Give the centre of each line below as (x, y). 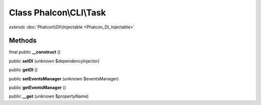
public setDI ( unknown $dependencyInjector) (54, 61)
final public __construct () (35, 52)
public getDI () (23, 70)
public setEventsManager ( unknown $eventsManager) (64, 79)
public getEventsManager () (37, 88)
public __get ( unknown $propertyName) (49, 96)
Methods (23, 41)
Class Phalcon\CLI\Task (58, 13)
